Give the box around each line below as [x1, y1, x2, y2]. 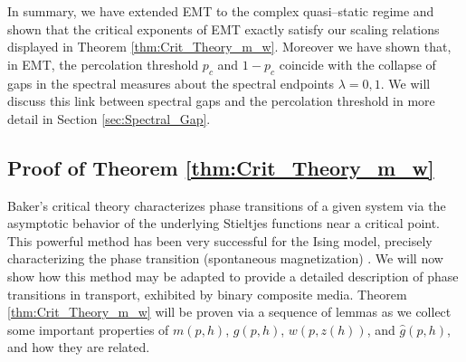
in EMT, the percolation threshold [7, 54, 199, 73]
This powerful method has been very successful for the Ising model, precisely [7, 231, 433, 250]
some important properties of [7, 319, 169, 338]
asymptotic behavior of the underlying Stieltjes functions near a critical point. [7, 214, 441, 233]
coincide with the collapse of [279, 54, 436, 73]
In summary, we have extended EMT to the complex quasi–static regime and [7, 2, 434, 20]
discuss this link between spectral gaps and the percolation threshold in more [7, 91, 435, 110]
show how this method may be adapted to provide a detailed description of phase [7, 266, 459, 285]
